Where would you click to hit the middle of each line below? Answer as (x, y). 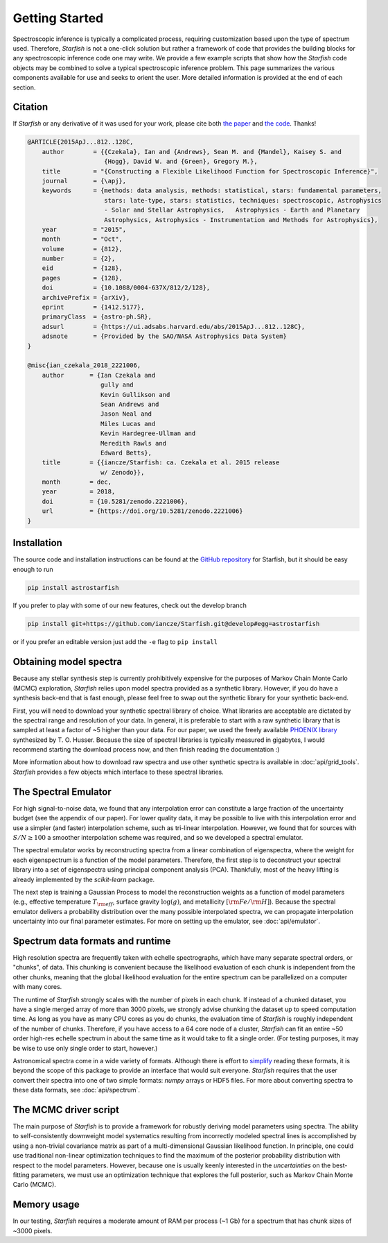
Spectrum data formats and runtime (92, 941)
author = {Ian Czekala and (99, 375)
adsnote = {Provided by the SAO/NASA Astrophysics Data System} (165, 336)
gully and (117, 385)
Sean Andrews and (130, 404)
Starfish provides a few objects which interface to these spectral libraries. (118, 772)
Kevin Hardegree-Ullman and (148, 433)
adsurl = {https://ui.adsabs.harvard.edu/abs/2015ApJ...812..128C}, (174, 327)
